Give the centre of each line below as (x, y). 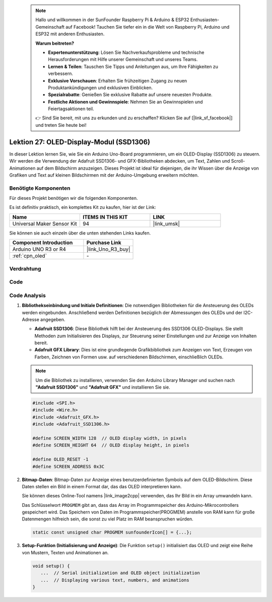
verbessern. (60, 73)
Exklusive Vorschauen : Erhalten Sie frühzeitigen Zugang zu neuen (118, 81)
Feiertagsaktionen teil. (71, 109)
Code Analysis (28, 295)
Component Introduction (43, 243)
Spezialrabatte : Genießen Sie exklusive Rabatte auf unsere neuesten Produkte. (130, 95)
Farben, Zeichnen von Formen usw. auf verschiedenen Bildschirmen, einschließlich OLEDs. (129, 357)
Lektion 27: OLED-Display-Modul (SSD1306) (80, 142)
